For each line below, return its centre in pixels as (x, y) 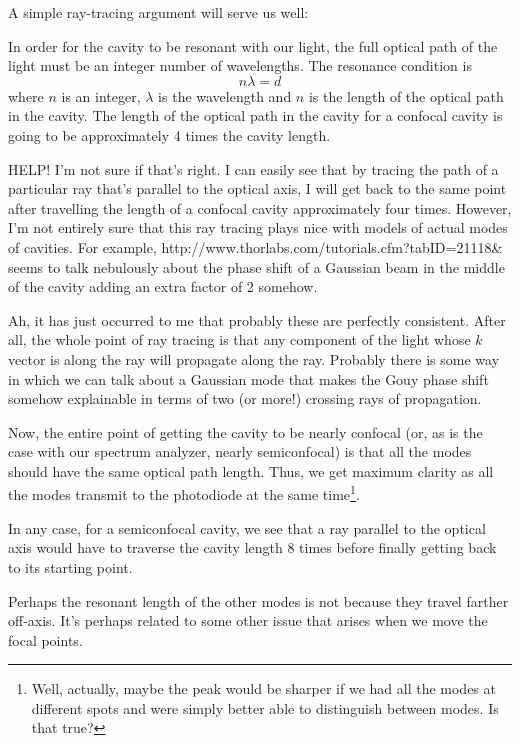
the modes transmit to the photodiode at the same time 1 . (184, 493)
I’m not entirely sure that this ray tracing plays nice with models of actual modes (258, 227)
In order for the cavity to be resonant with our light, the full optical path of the (253, 45)
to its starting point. (70, 566)
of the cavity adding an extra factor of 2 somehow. (163, 286)
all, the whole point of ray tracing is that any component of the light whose (239, 339)
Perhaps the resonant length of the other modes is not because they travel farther (258, 600)
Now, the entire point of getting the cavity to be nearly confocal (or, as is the (245, 431)
